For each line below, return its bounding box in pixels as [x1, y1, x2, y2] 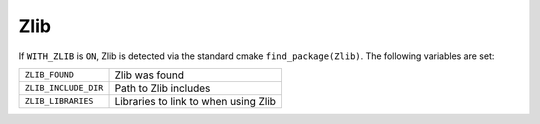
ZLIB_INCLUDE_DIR [24, 83, 104, 94]
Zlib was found [114, 68, 185, 82]
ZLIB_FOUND [24, 70, 75, 80]
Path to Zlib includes [114, 81, 211, 95]
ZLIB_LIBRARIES [24, 96, 94, 107]
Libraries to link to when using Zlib [114, 94, 277, 108]
